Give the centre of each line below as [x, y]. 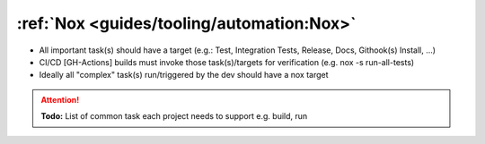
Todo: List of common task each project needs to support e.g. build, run [174, 116]
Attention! [60, 99]
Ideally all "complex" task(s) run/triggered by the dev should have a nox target [184, 75]
